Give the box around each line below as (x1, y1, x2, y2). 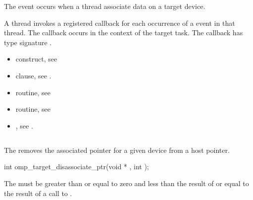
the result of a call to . (4, 188, 72, 198)
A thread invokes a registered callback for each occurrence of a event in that (4, 17, 235, 28)
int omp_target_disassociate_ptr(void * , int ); (4, 161, 149, 172)
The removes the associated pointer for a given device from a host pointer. (4, 144, 230, 155)
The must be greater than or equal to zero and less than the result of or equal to (4, 178, 249, 188)
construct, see (15, 54, 57, 64)
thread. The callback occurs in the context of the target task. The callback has (4, 27, 243, 38)
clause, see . (15, 70, 51, 80)
